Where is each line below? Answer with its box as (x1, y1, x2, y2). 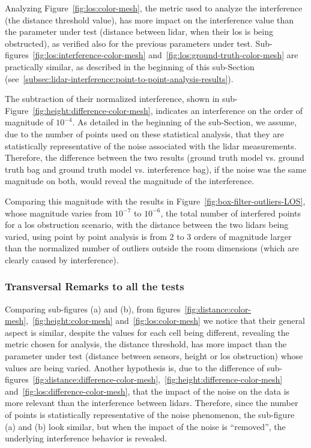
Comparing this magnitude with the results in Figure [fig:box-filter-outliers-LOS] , (5, 194, 306, 207)
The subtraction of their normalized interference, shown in (5, 92, 220, 105)
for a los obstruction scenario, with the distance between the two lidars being (5, 218, 289, 231)
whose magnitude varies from (5, 206, 112, 219)
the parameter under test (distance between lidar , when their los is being (5, 25, 273, 38)
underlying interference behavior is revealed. (5, 432, 168, 444)
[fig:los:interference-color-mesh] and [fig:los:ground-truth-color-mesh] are (32, 49, 298, 61)
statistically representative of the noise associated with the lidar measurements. (5, 139, 297, 152)
